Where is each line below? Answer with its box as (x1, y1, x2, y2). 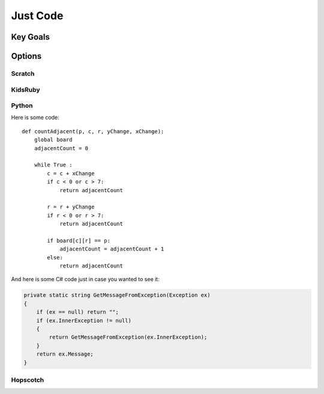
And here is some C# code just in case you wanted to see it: (11, 276, 160, 283)
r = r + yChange (47, 204, 95, 210)
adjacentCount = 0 (34, 145, 89, 151)
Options (11, 51, 42, 61)
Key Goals (11, 32, 50, 42)
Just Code (11, 9, 64, 22)
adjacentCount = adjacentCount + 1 (59, 246, 164, 252)
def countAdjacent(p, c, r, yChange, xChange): (22, 128, 164, 135)
